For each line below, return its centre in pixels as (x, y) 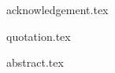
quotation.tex (39, 36)
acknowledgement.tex (57, 9)
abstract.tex (35, 62)
